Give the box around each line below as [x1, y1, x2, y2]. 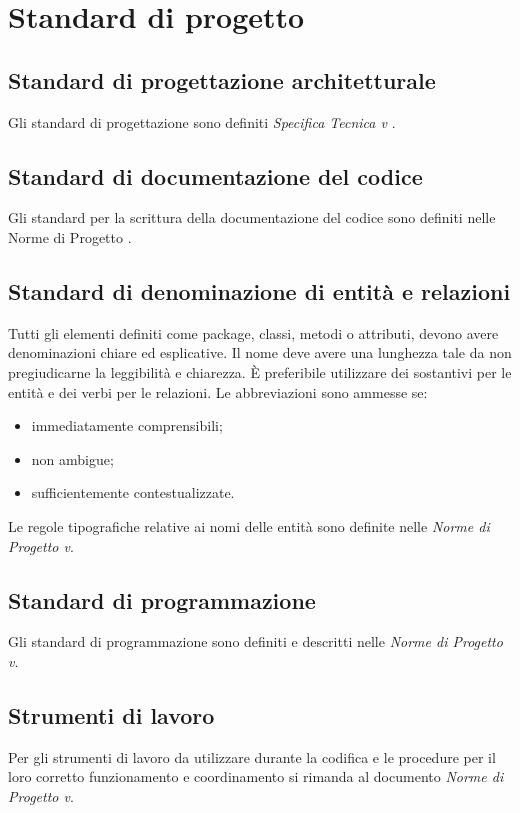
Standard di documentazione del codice [8, 160, 423, 191]
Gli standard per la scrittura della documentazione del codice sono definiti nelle [8, 207, 496, 228]
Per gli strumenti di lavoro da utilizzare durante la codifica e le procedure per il [8, 746, 496, 767]
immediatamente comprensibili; [31, 415, 223, 436]
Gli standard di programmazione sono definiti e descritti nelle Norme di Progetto [8, 631, 503, 652]
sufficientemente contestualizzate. [31, 482, 235, 503]
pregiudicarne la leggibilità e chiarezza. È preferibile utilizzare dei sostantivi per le [8, 361, 512, 382]
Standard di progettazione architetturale [8, 64, 436, 95]
